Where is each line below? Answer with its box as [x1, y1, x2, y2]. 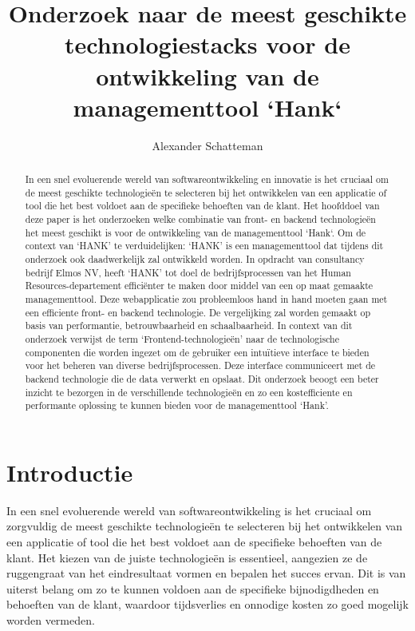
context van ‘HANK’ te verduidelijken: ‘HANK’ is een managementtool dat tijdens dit [25, 239, 384, 252]
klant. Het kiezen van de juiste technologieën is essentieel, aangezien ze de [6, 549, 368, 566]
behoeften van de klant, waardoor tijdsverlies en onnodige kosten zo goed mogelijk [6, 596, 409, 613]
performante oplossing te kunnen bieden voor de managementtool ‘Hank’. [25, 399, 329, 412]
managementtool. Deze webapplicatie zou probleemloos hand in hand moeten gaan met [25, 292, 388, 305]
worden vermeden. [6, 611, 95, 628]
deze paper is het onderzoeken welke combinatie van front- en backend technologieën [25, 212, 376, 226]
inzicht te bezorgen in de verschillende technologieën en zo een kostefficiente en [25, 385, 353, 399]
